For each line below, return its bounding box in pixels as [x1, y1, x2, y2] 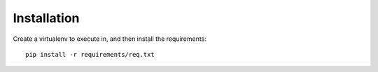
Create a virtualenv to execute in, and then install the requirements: [13, 35, 206, 43]
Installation [13, 10, 80, 26]
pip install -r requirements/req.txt [25, 51, 155, 58]
